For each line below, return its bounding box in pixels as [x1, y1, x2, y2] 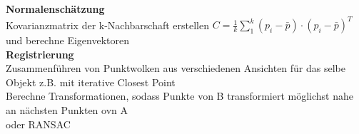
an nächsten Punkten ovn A [6, 103, 128, 118]
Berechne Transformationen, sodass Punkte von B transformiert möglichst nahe [6, 88, 354, 103]
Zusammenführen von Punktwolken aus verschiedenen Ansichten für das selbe [6, 61, 345, 76]
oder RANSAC [6, 116, 71, 131]
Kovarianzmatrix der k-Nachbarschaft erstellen [6, 17, 210, 32]
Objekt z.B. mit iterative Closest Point [6, 74, 176, 89]
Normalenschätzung [6, 1, 105, 16]
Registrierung [6, 46, 74, 61]
